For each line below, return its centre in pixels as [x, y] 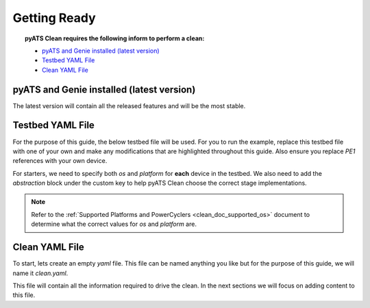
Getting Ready [54, 18]
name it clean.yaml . [40, 273]
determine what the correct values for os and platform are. [114, 224]
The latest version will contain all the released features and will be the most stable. [129, 105]
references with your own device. [60, 161]
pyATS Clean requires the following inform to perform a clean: [115, 38]
